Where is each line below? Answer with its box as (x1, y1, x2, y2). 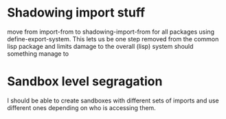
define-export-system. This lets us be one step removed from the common (7, 34, 219, 43)
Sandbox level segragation (7, 74, 163, 89)
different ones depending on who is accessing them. (7, 103, 156, 111)
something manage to (7, 50, 69, 58)
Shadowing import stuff (7, 5, 146, 21)
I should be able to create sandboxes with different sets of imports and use (7, 96, 219, 105)
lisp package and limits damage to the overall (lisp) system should (7, 42, 194, 50)
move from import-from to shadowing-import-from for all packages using (7, 28, 215, 36)
